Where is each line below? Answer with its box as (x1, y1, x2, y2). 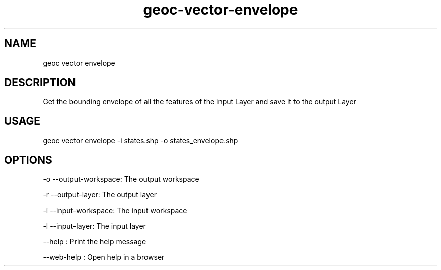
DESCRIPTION (4, 76, 76, 89)
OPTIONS (4, 153, 52, 166)
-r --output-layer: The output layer (43, 190, 157, 199)
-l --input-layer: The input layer (43, 222, 146, 231)
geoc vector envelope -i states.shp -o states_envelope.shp (43, 136, 238, 145)
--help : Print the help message (43, 237, 146, 246)
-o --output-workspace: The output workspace (43, 175, 199, 184)
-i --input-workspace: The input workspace (43, 206, 187, 215)
